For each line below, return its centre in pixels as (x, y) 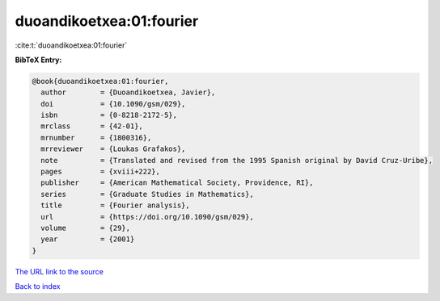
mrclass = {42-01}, (92, 126)
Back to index (38, 286)
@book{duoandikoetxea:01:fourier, (100, 81)
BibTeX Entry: (38, 60)
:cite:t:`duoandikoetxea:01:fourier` (71, 45)
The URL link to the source (59, 271)
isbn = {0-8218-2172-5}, (109, 115)
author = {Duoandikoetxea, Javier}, (128, 92)
